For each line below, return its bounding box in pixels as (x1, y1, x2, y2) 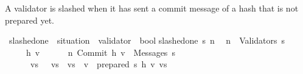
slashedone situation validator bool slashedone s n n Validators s (9, 34, 285, 47)
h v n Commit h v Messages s (26, 45, 175, 58)
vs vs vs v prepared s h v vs (30, 58, 167, 70)
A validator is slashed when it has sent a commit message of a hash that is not (5, 2, 299, 14)
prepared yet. (5, 13, 54, 26)
